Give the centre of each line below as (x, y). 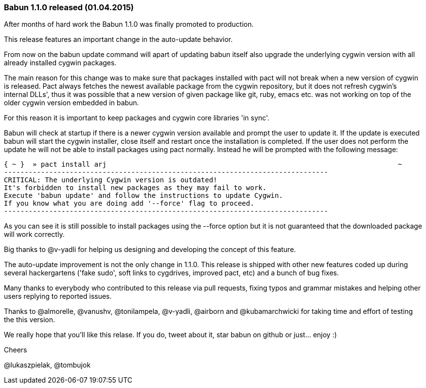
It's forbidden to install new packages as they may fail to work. (135, 188)
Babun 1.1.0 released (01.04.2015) (69, 7)
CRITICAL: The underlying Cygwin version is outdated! (111, 180)
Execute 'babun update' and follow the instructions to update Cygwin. (144, 196)
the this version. (30, 320)
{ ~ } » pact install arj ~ (203, 165)
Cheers (16, 350)
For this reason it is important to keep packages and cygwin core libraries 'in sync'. (137, 118)
